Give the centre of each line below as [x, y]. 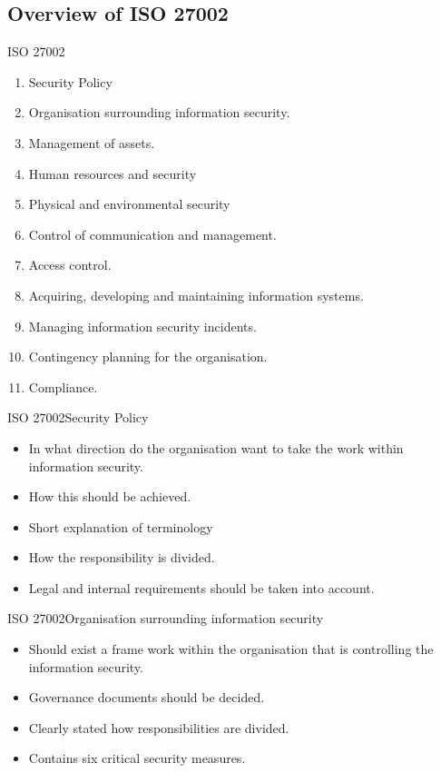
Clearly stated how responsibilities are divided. [159, 727]
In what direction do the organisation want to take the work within [216, 447]
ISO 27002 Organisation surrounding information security [166, 618]
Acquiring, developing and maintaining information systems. [196, 295]
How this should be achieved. [110, 496]
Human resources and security [113, 173]
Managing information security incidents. [142, 326]
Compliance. [63, 386]
